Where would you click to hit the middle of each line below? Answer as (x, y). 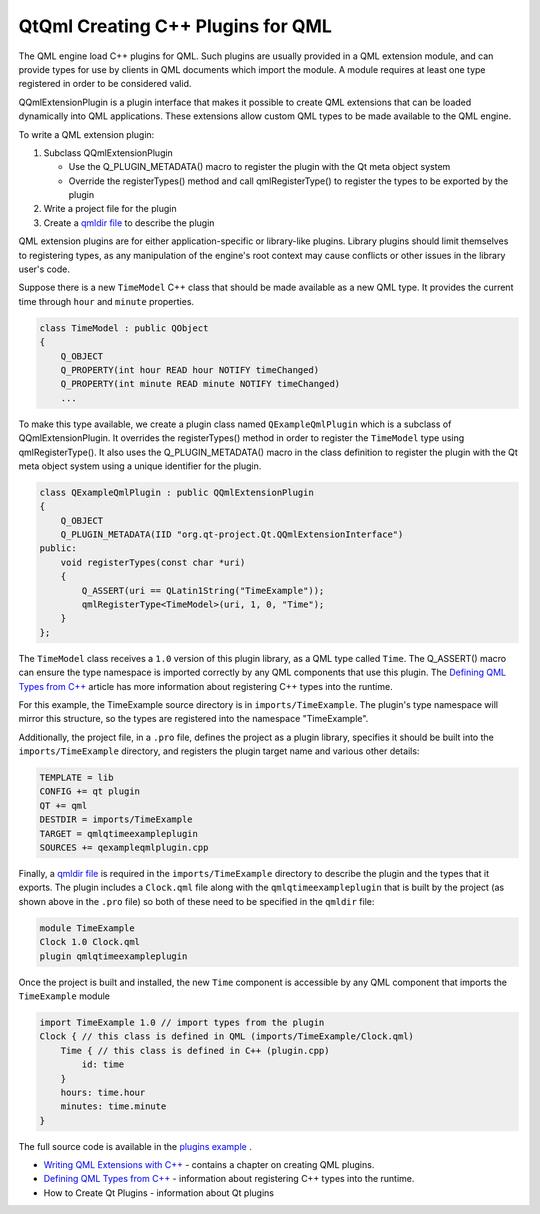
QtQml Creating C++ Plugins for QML (175, 26)
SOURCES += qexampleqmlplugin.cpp (124, 848)
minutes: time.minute (113, 1106)
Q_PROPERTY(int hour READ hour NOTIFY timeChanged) (190, 369)
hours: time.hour (103, 1092)
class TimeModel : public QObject (124, 328)
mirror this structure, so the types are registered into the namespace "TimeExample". (193, 719)
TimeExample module (64, 996)
